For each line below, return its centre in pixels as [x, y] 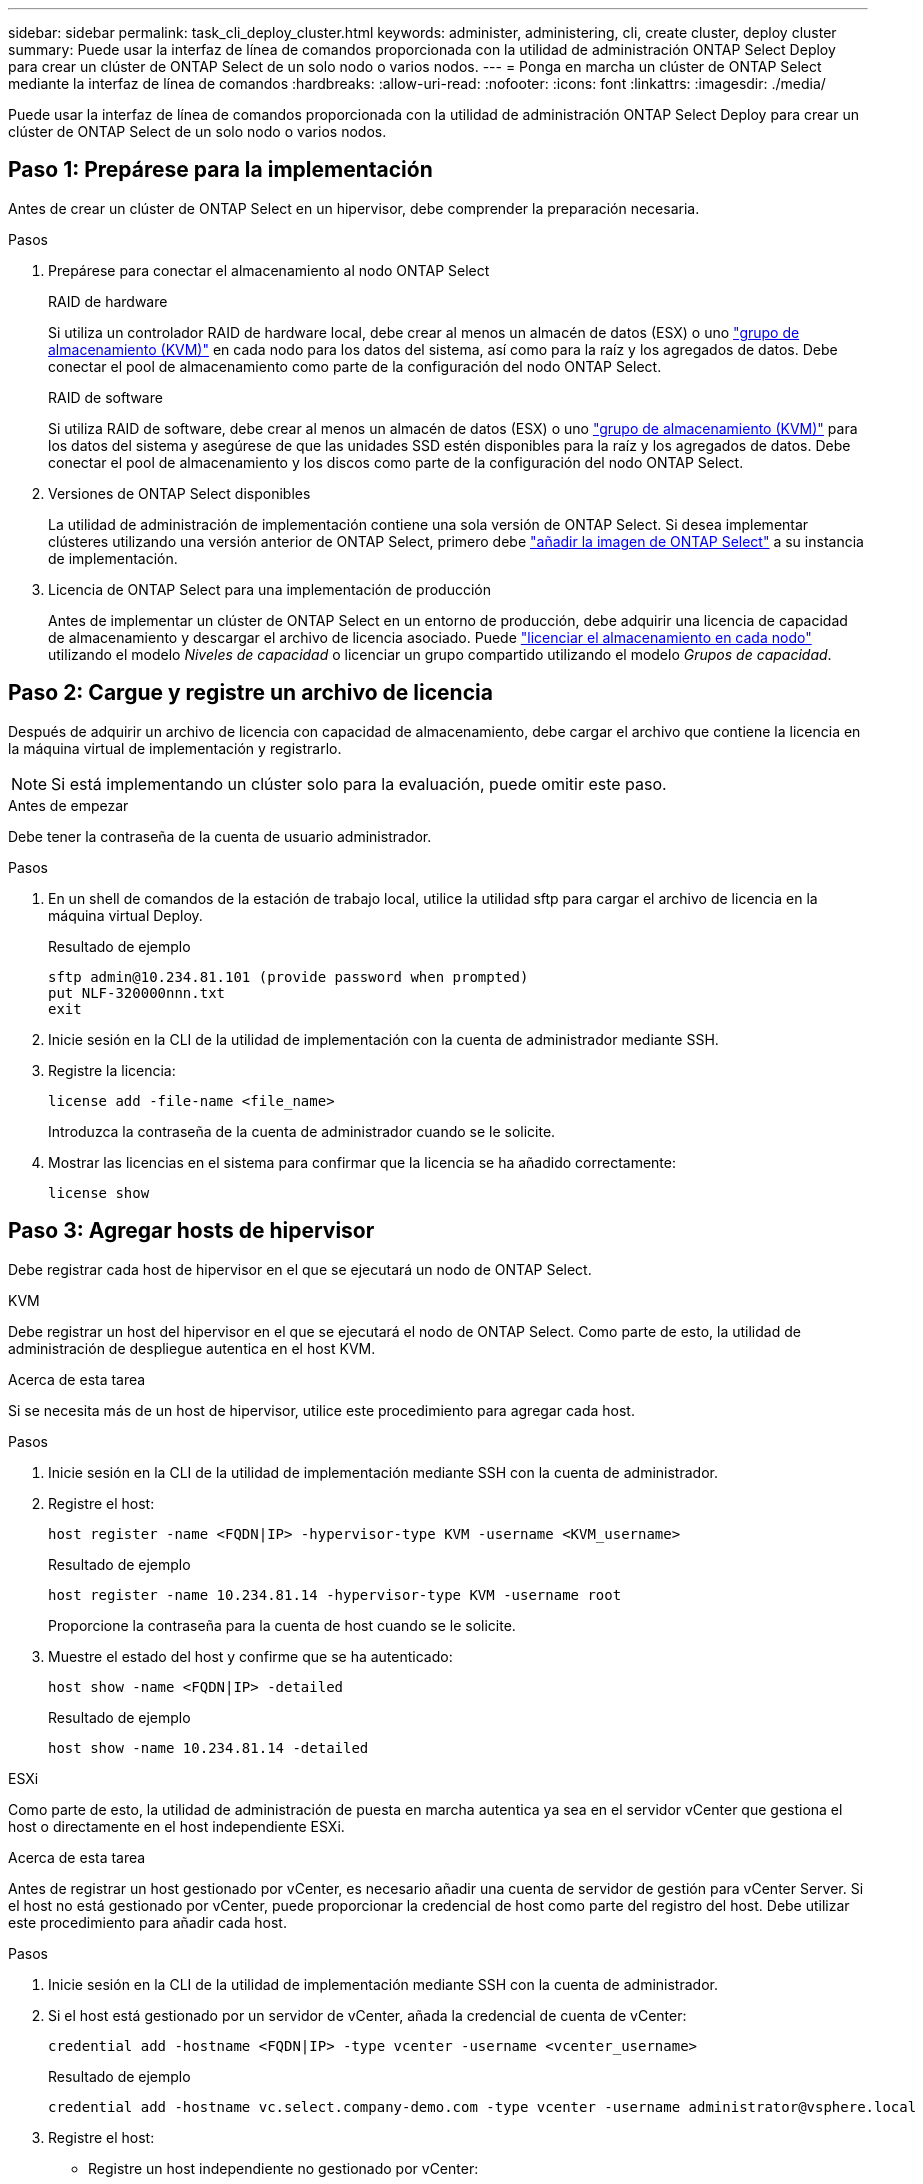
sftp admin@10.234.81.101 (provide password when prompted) [288, 976]
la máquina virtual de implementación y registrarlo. [175, 748]
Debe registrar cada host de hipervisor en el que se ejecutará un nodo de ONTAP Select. [300, 1269]
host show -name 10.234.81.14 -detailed [208, 1747]
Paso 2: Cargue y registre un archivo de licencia [250, 693]
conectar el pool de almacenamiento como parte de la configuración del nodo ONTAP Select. [355, 366]
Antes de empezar [68, 805]
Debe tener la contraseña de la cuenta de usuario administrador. [220, 836]
